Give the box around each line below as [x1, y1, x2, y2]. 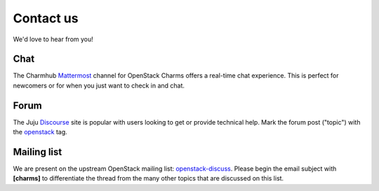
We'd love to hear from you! [13, 35, 94, 43]
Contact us [13, 10, 79, 26]
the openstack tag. [13, 128, 68, 136]
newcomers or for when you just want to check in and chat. [13, 81, 185, 90]
